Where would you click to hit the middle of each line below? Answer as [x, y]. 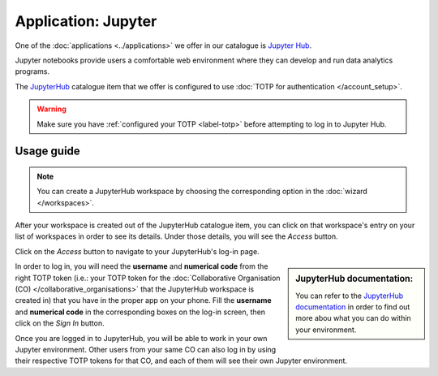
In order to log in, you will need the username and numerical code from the [142, 266]
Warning [52, 109]
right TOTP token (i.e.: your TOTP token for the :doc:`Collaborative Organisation [148, 278]
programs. [32, 71]
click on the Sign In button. [60, 323]
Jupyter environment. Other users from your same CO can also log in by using [146, 349]
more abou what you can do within [353, 318]
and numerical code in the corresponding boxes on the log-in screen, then [140, 312]
